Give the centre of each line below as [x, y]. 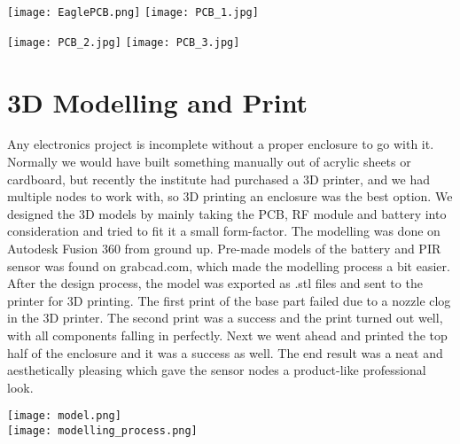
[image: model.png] [64, 416]
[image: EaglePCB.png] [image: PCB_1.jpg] [133, 12]
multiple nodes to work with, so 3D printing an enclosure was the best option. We [230, 196]
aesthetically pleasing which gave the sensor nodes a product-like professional [217, 370]
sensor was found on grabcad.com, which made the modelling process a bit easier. [229, 265]
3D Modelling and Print [158, 101]
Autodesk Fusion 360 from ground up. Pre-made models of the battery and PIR [224, 248]
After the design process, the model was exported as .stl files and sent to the [215, 283]
